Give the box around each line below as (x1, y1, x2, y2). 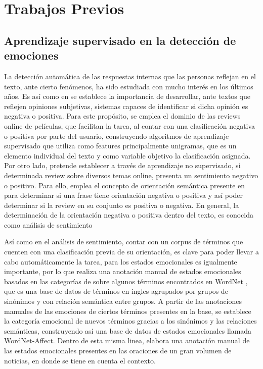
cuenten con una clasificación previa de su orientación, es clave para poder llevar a (4, 246, 259, 257)
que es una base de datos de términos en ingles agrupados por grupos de (4, 286, 228, 296)
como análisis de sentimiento (4, 219, 93, 230)
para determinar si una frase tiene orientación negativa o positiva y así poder (4, 190, 243, 200)
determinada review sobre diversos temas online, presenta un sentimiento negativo (4, 170, 258, 180)
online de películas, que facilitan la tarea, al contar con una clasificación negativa (4, 120, 255, 131)
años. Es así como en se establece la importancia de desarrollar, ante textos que (4, 91, 250, 101)
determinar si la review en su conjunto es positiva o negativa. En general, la (4, 199, 239, 210)
